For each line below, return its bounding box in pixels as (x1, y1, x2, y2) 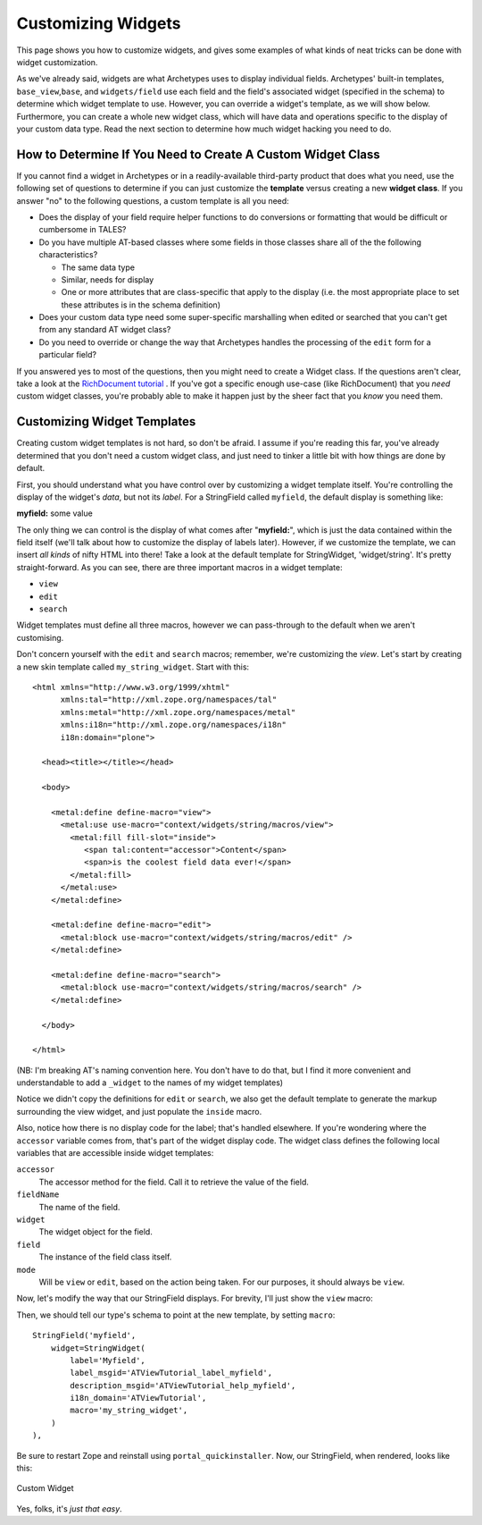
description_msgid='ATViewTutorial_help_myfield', (70, 1380, 296, 1390)
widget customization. (16, 56, 98, 67)
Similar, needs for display (61, 274, 154, 285)
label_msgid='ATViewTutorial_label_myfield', (70, 1368, 272, 1378)
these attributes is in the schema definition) (61, 299, 220, 310)
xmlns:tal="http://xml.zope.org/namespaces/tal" (60, 695, 278, 705)
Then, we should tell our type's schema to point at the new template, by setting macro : (16, 1310, 336, 1320)
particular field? (38, 350, 97, 360)
